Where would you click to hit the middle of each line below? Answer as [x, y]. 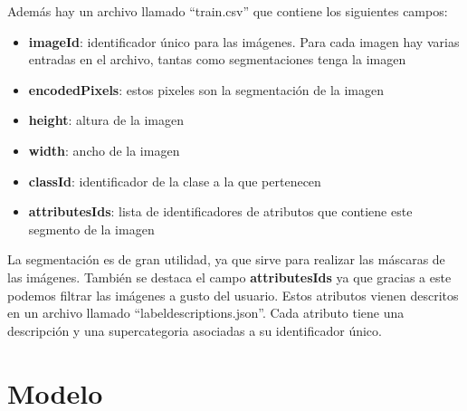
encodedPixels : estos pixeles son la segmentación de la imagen [206, 89]
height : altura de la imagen [106, 120]
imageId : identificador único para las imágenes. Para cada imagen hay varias [244, 41]
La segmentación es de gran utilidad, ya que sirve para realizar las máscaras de [226, 259]
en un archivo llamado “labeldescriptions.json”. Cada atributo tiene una [206, 313]
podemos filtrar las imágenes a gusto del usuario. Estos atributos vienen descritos [233, 295]
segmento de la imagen [91, 229]
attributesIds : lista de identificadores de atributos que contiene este [220, 211]
